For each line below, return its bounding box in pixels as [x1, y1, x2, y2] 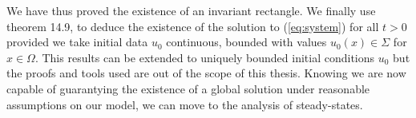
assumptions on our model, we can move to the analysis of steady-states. [6, 96, 363, 112]
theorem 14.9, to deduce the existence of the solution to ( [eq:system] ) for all [6, 18, 379, 34]
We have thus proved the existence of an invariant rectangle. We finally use [6, 2, 376, 18]
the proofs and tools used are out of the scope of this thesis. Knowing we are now [6, 65, 406, 81]
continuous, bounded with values [166, 33, 327, 50]
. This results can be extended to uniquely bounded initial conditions [34, 49, 375, 65]
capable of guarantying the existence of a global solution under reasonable [6, 80, 370, 96]
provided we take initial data [6, 33, 148, 50]
